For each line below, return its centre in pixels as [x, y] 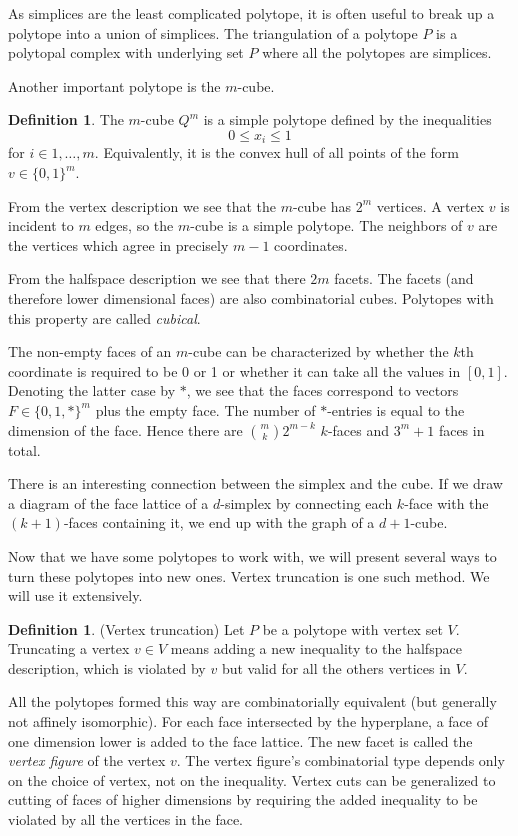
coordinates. [311, 244]
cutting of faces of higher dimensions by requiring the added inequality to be [243, 799]
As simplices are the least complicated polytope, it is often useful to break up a [251, 13]
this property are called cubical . [104, 317]
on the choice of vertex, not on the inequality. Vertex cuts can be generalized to [252, 779]
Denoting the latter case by [92, 390]
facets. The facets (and [404, 278]
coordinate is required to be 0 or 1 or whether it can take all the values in [234, 370]
